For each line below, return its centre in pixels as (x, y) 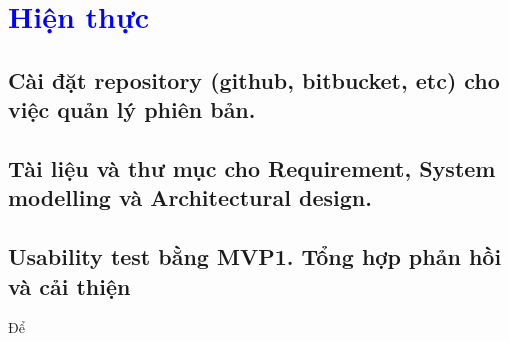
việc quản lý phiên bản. (132, 109)
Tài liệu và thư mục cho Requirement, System (252, 167)
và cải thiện (69, 285)
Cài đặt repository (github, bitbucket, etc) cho (254, 79)
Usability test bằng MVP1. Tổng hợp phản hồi (255, 256)
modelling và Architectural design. (190, 197)
